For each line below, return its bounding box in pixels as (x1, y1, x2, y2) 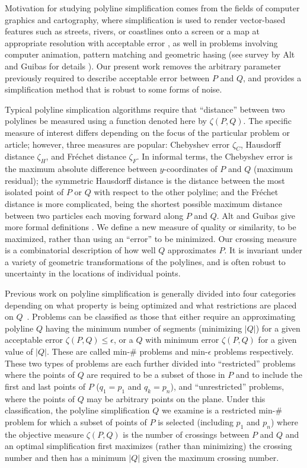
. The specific (243, 114, 292, 127)
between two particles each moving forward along (5, 209, 184, 221)
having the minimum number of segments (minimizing (45, 321, 242, 334)
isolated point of (5, 186, 64, 198)
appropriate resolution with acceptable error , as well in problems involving (5, 36, 278, 49)
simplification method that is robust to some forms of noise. (5, 83, 222, 95)
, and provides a (243, 71, 302, 84)
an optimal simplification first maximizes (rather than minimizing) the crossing (5, 440, 292, 452)
